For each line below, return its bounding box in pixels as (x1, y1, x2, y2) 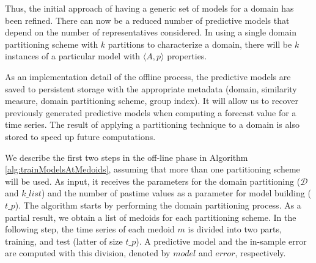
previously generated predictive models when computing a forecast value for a (5, 106, 296, 119)
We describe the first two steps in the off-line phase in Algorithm (5, 150, 248, 163)
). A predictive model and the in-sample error (136, 234, 307, 247)
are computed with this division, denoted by (5, 246, 171, 259)
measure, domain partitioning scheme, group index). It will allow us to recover (5, 94, 298, 107)
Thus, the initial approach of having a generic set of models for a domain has (5, 2, 294, 14)
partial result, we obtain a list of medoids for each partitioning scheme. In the (5, 210, 296, 223)
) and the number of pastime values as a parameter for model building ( (41, 187, 311, 199)
